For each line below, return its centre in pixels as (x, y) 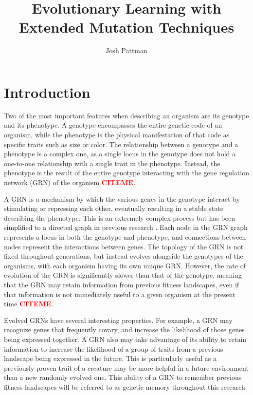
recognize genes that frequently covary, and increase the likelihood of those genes (124, 329)
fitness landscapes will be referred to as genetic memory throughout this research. (126, 386)
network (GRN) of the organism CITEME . (70, 182)
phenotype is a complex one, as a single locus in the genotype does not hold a (120, 154)
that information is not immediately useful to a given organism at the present (120, 294)
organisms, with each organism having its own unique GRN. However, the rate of (125, 265)
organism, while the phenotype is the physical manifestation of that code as (117, 135)
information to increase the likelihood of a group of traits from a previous (114, 348)
